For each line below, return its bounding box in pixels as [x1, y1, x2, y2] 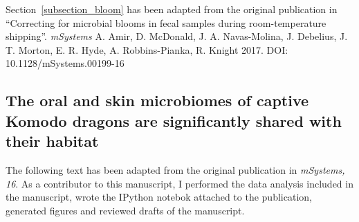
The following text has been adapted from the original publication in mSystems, [6, 162, 345, 176]
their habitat [6, 130, 99, 152]
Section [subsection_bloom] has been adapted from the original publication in [6, 2, 338, 16]
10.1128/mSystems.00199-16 [6, 56, 125, 70]
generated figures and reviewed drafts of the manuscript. [6, 203, 245, 217]
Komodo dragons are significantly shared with [6, 110, 342, 131]
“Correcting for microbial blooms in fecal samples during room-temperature [6, 15, 326, 30]
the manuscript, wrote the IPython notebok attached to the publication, [6, 190, 312, 204]
